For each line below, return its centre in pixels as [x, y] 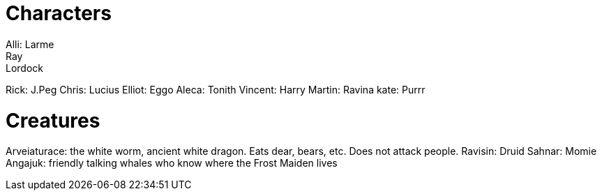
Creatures [53, 120]
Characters [59, 13]
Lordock [24, 68]
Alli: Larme [30, 44]
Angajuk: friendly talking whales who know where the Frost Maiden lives [172, 163]
